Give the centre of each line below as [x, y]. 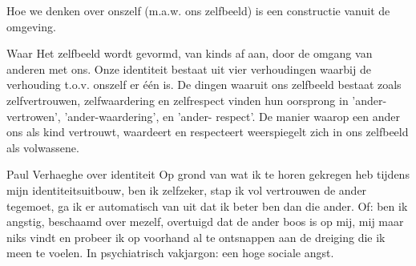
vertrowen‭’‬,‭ [34, 116]
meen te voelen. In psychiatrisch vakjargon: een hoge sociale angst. [170, 253]
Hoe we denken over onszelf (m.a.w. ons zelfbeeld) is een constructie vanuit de [198, 10]
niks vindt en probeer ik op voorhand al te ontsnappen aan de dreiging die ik [196, 237]
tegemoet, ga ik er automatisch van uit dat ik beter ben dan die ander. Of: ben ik [207, 206]
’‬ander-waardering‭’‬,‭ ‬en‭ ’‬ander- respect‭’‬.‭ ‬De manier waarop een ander [232, 116]
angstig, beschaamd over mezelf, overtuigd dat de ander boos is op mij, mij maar [205, 222]
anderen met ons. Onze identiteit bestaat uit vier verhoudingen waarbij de [189, 69]
